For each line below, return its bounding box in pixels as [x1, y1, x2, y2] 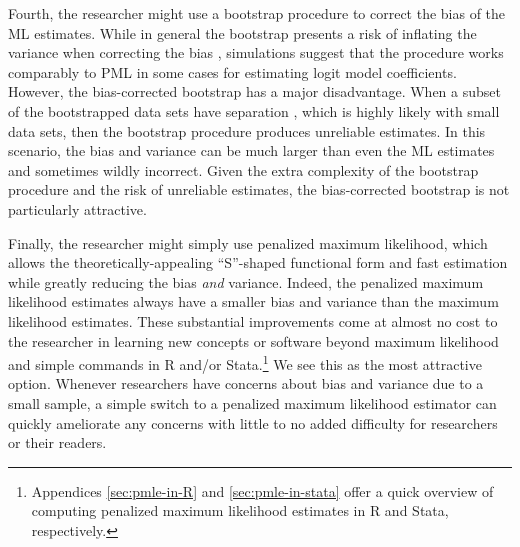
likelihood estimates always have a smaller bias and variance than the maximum [8, 291, 499, 312]
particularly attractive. [8, 198, 147, 219]
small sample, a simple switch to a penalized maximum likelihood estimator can [8, 392, 497, 413]
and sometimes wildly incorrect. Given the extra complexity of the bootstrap [8, 159, 479, 180]
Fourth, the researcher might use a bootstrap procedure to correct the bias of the [8, 3, 506, 23]
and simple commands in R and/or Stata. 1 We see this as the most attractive [8, 351, 482, 374]
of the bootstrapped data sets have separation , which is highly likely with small [8, 100, 500, 121]
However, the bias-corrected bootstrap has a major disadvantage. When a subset [8, 81, 501, 102]
